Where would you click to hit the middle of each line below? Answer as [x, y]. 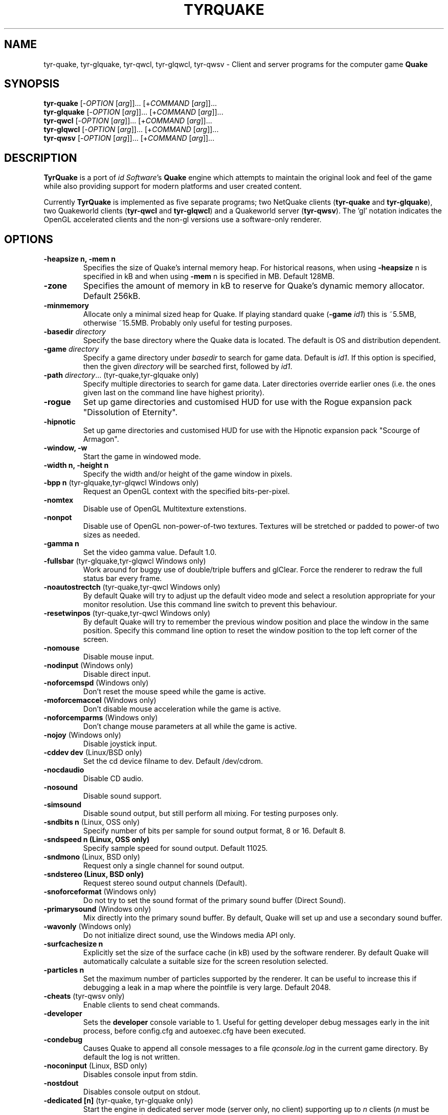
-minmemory [66, 306]
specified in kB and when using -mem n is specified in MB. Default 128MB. [209, 276]
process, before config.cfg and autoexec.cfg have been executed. [194, 1031]
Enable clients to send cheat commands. [151, 1005]
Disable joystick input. [120, 744]
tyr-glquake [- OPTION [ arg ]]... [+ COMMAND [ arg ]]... [133, 112]
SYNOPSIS [32, 84]
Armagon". [101, 439]
